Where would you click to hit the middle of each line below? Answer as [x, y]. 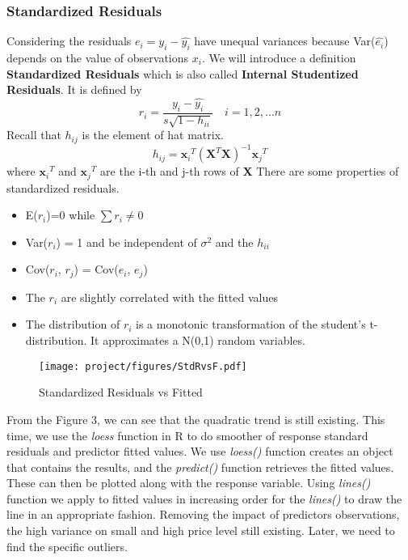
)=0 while [71, 215]
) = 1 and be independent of [126, 242]
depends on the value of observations [98, 58]
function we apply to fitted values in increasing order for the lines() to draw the [204, 498]
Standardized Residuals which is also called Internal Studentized [183, 73]
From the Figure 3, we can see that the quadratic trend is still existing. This [196, 419]
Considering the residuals [69, 41]
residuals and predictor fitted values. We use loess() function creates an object [200, 451]
